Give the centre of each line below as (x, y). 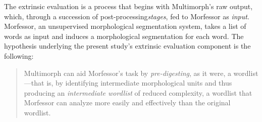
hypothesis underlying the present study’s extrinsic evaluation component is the (127, 46)
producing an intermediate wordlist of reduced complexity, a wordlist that (138, 92)
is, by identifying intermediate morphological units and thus (139, 83)
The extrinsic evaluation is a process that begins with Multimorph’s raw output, (128, 6)
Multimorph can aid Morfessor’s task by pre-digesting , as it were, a (127, 73)
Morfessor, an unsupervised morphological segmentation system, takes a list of (125, 26)
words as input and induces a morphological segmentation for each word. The (124, 36)
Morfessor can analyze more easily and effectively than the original (127, 103)
